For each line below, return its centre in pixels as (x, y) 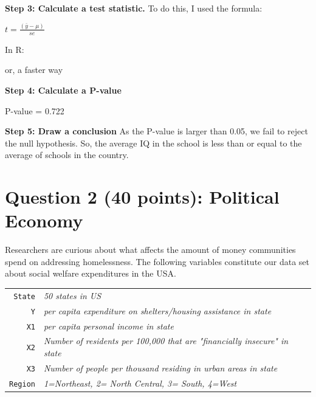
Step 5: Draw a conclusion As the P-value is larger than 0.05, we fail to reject (156, 131)
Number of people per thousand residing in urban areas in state (160, 368)
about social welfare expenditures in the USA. (91, 273)
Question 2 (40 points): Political (142, 197)
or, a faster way (34, 70)
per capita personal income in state (108, 326)
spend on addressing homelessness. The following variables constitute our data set (157, 261)
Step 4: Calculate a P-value (63, 90)
